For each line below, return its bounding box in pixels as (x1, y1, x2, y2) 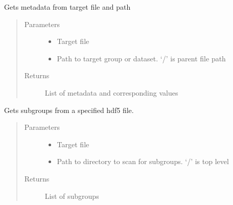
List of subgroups (44, 190, 99, 201)
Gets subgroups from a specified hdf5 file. (4, 104, 134, 115)
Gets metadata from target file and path (4, 2, 131, 12)
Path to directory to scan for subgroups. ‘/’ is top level (57, 156, 229, 167)
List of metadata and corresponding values (44, 87, 178, 98)
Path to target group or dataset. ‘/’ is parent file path (57, 53, 226, 63)
